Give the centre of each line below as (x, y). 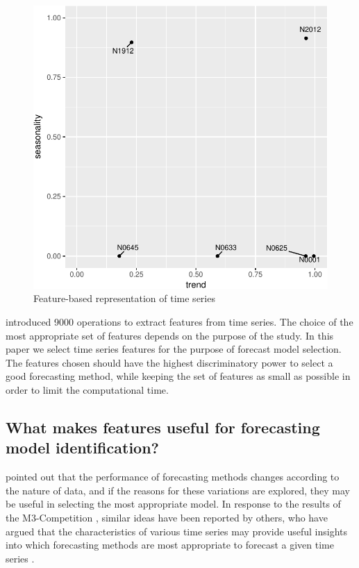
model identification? (82, 448)
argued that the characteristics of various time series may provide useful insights (176, 531)
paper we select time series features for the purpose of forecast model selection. (174, 349)
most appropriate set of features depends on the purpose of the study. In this (170, 335)
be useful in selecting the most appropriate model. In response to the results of (173, 504)
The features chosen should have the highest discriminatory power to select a (169, 362)
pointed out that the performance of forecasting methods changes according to (173, 477)
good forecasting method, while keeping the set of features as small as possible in (178, 376)
